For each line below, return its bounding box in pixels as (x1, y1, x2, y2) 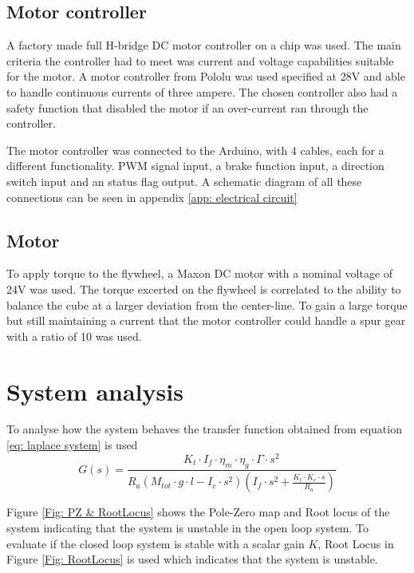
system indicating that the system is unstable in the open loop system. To (6, 519, 369, 535)
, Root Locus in (317, 535, 394, 551)
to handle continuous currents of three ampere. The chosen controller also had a (6, 83, 398, 100)
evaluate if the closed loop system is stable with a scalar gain (6, 535, 305, 551)
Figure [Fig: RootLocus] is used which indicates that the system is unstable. (6, 551, 378, 567)
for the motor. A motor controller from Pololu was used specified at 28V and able (6, 68, 405, 85)
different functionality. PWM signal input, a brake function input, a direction (6, 157, 384, 174)
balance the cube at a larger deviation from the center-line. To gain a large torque (6, 296, 408, 313)
